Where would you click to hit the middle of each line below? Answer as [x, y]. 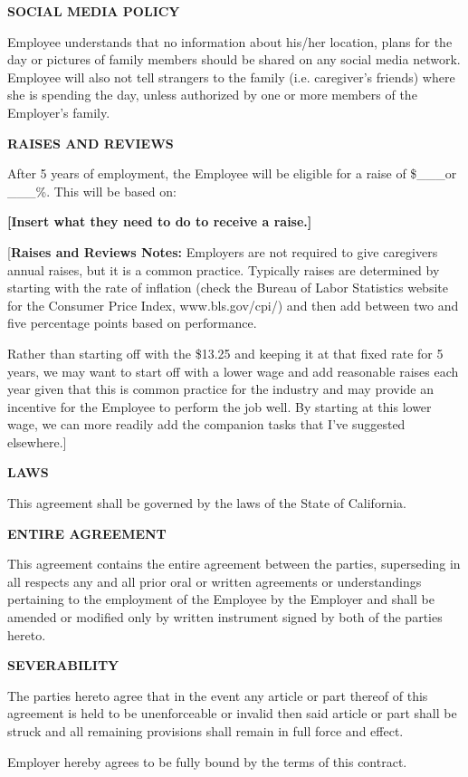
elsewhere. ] [37, 441]
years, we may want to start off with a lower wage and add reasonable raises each [233, 371]
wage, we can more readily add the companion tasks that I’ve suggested [206, 424]
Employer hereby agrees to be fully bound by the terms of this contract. [207, 761]
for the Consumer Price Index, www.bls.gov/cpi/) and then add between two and [233, 305]
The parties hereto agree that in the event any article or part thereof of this [218, 695]
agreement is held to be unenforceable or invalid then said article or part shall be [232, 713]
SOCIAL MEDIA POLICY [94, 11]
